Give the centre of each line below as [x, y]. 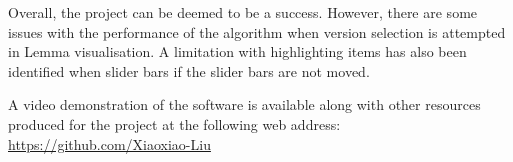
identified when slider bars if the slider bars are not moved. [189, 70]
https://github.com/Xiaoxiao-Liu [109, 143]
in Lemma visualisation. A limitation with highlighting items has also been [237, 51]
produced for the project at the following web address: [174, 123]
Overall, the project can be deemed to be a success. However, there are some [243, 12]
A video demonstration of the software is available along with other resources [244, 104]
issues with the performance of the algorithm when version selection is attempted [257, 31]
